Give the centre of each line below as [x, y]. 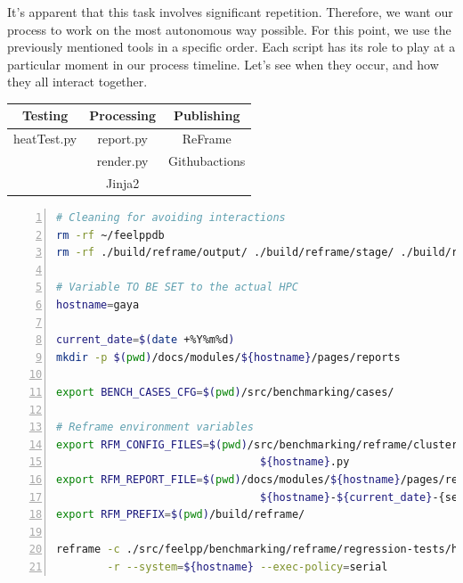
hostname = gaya [98, 305]
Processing [123, 115]
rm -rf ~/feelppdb [110, 235]
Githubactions [207, 161]
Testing [45, 115]
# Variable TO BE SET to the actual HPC [178, 287]
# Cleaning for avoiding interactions [171, 218]
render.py [122, 161]
